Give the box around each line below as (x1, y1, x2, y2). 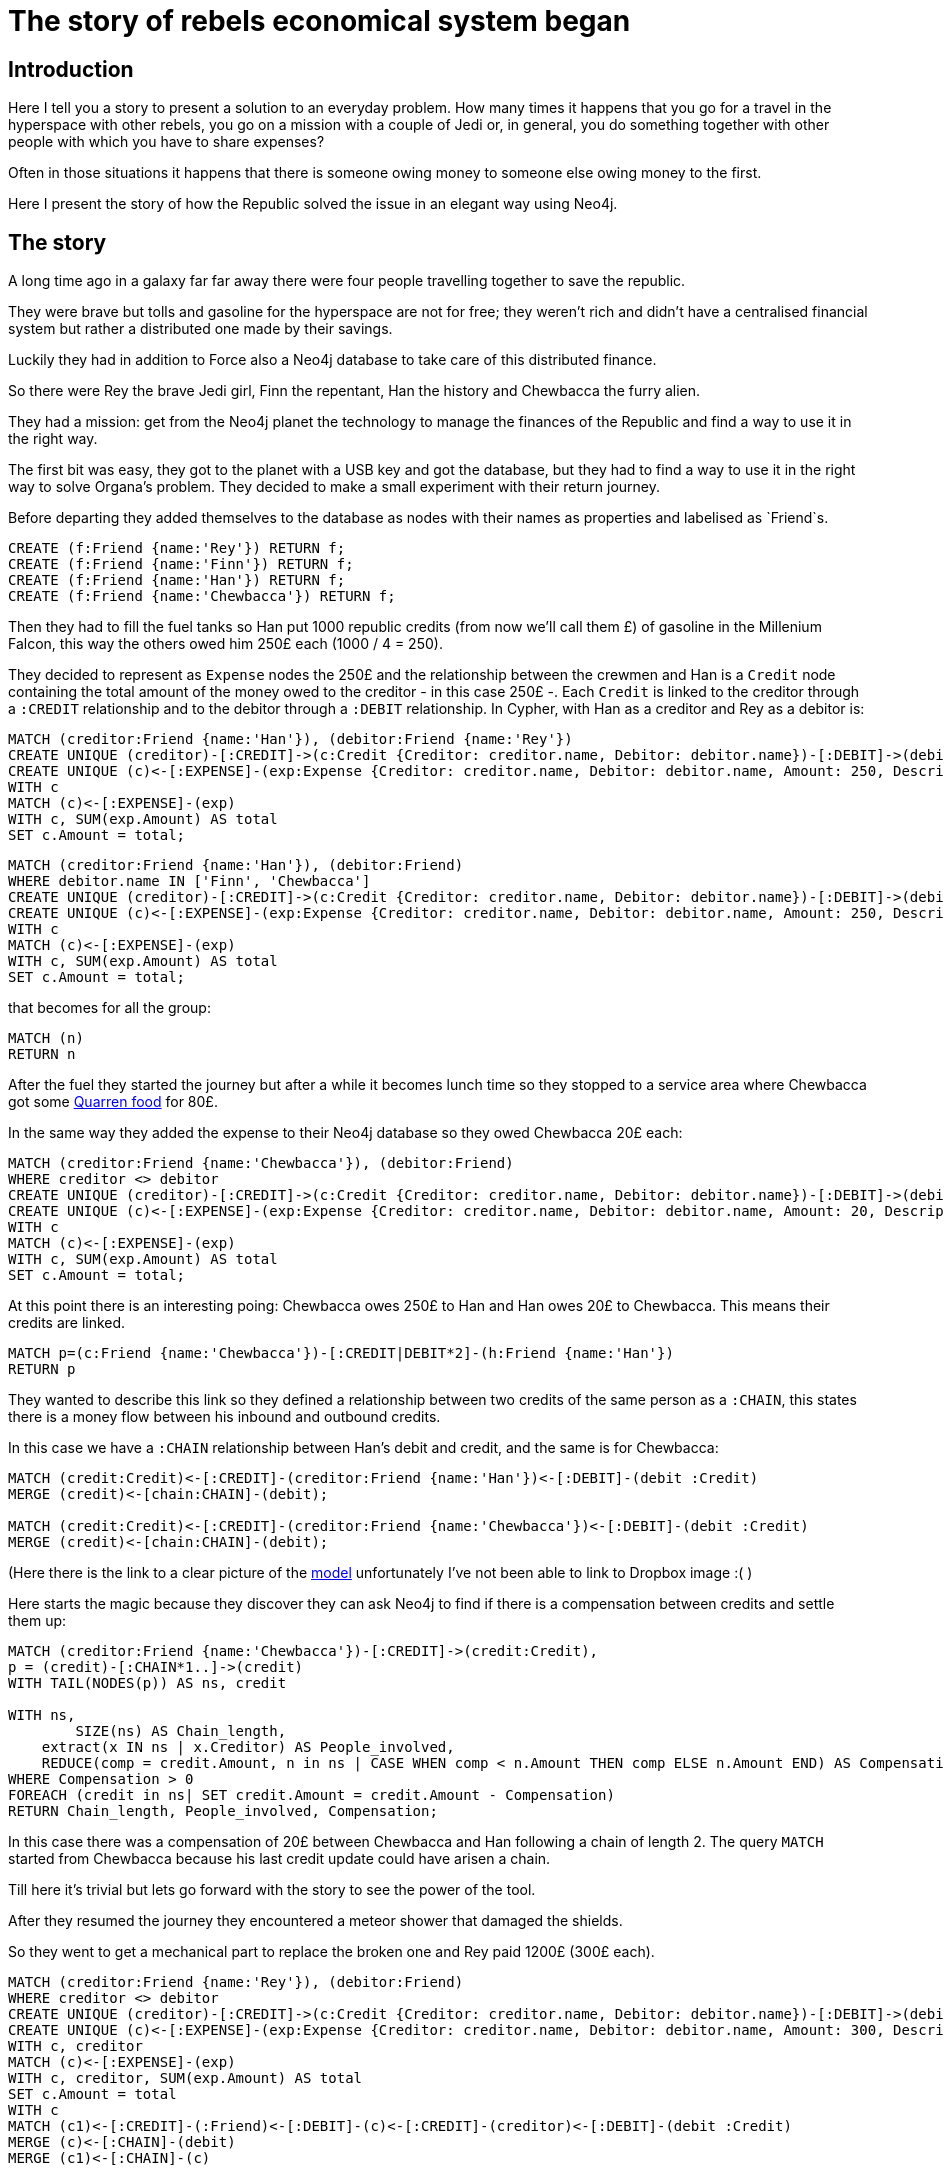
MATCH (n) (8, 1030, 84, 1047)
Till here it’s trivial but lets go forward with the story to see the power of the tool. (8, 1881, 536, 1899)
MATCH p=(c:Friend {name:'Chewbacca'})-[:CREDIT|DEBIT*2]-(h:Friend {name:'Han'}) (8, 1345, 674, 1362)
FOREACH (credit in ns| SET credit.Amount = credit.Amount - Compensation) (8, 1787, 615, 1804)
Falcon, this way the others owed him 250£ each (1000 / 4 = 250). (8, 635, 443, 653)
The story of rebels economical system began (8, 4, 631, 38)
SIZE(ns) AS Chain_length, (75, 1723, 287, 1740)
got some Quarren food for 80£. (8, 1093, 218, 1111)
